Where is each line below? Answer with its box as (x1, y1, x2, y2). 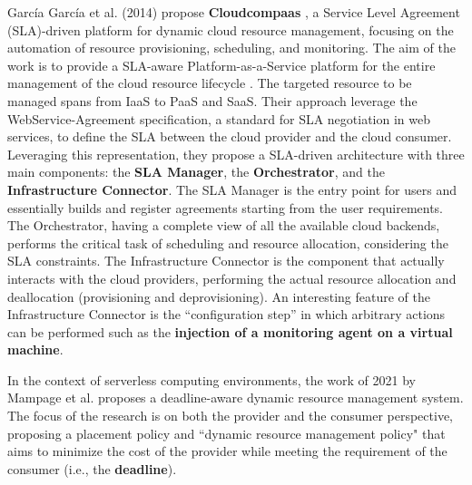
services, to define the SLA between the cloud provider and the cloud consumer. (7, 127, 452, 146)
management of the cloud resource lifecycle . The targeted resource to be (7, 73, 412, 92)
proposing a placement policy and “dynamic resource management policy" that (7, 423, 446, 442)
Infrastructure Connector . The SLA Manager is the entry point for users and (7, 179, 457, 199)
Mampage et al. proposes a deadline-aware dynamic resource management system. (7, 388, 464, 407)
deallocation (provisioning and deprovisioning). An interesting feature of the (7, 286, 430, 306)
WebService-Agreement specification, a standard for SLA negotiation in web (7, 109, 431, 128)
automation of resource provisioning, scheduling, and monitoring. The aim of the (7, 38, 456, 57)
